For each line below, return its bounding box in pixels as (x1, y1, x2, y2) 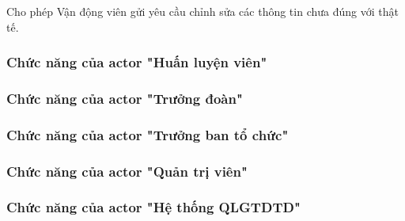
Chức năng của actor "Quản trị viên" (6, 161, 248, 181)
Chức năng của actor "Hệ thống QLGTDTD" (6, 197, 301, 217)
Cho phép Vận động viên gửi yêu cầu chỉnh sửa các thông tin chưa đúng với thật (6, 3, 399, 19)
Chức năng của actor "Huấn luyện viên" (6, 52, 267, 72)
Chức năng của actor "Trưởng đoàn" (6, 88, 243, 108)
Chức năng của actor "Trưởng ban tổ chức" (6, 124, 289, 144)
